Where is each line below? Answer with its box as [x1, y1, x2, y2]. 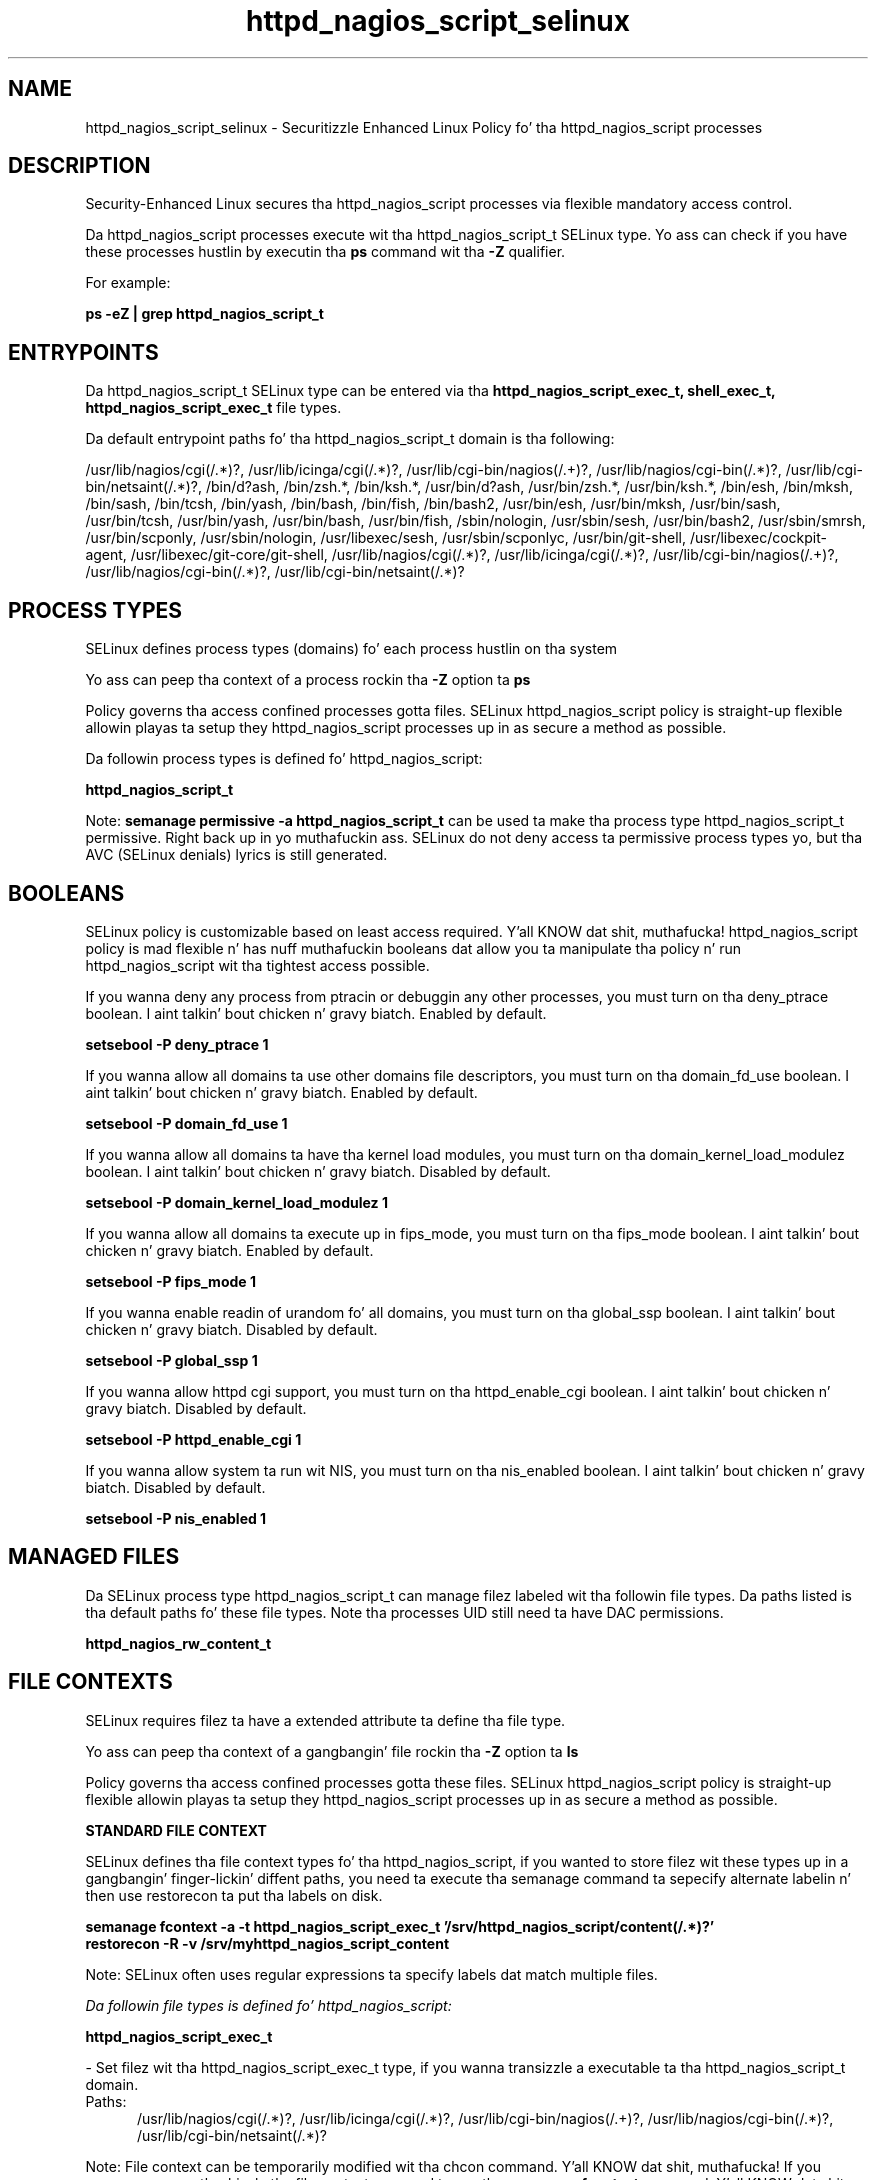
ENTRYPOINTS [8, 339, 159, 365]
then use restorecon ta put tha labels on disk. [85, 1886, 383, 1904]
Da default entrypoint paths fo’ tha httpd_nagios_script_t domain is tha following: [85, 430, 615, 448]
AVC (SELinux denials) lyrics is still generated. [85, 846, 388, 864]
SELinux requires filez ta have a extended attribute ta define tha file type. [85, 1711, 566, 1729]
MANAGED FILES [8, 1544, 180, 1570]
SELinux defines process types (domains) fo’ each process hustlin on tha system [85, 640, 618, 658]
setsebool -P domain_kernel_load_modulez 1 [85, 1193, 388, 1211]
